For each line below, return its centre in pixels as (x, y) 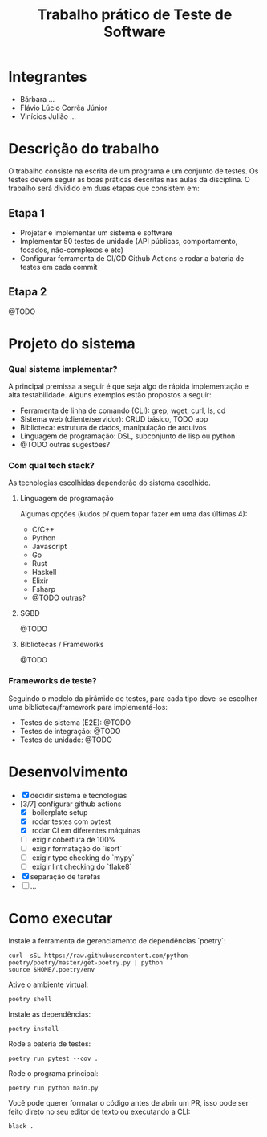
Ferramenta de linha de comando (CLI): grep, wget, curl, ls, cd (123, 410)
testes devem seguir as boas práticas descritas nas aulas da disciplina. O (129, 179)
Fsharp (44, 589)
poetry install (34, 1029)
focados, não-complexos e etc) (72, 250)
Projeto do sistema (72, 344)
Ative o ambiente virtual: (49, 984)
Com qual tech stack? (51, 465)
